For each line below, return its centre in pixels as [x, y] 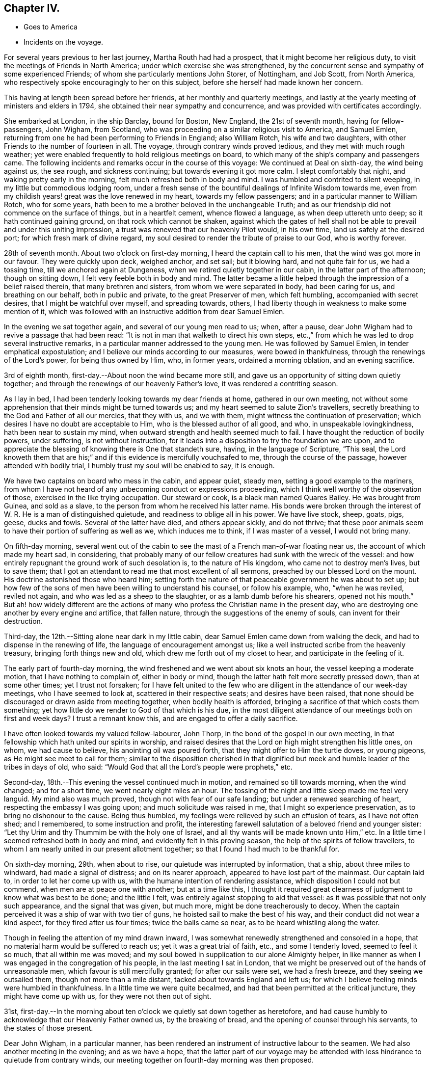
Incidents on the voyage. [63, 42]
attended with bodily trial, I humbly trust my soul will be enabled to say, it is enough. [139, 466]
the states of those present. [49, 1028]
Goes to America [51, 27]
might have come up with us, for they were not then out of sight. [108, 996]
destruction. [23, 621]
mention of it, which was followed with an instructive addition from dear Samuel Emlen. [145, 312]
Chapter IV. [32, 8]
